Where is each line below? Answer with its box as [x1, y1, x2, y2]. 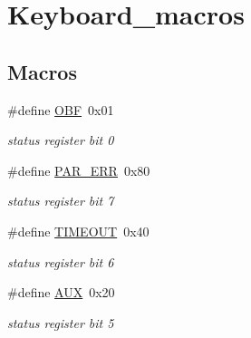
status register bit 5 [7, 313, 114, 332]
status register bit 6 [7, 252, 114, 271]
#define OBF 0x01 [7, 100, 114, 119]
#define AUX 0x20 [7, 283, 115, 302]
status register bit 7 [7, 191, 114, 210]
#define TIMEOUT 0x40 [7, 221, 150, 240]
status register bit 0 [7, 130, 114, 150]
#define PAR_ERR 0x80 [7, 160, 150, 179]
